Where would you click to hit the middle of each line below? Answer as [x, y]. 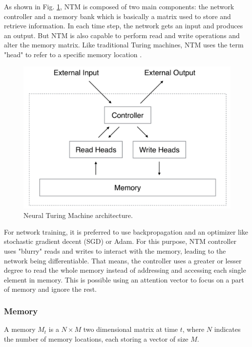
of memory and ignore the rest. [50, 289]
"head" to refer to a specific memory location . [73, 54]
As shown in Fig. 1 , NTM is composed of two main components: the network [119, 6]
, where [193, 329]
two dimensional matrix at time [131, 329]
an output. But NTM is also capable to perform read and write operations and [122, 35]
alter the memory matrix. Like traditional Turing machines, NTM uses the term [124, 45]
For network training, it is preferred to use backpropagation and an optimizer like [126, 231]
